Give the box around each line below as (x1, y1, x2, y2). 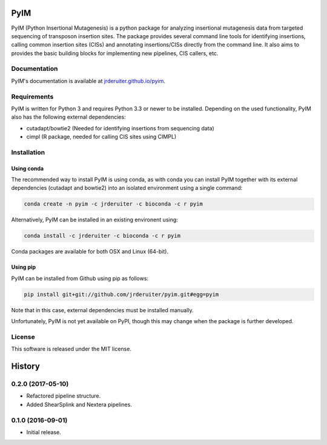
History (11, 361, 41, 372)
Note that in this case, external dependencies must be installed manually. (11, 306, 194, 313)
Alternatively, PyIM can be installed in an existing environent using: (11, 216, 178, 224)
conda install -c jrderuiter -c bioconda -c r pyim (24, 232, 181, 239)
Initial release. (26, 429, 61, 436)
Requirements (11, 92, 54, 101)
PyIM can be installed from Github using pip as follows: (11, 275, 148, 282)
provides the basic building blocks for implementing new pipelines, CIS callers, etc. (11, 49, 219, 57)
